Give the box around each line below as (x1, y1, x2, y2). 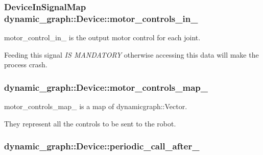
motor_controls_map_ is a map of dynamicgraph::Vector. (4, 101, 187, 112)
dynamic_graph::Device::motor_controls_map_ (4, 81, 208, 93)
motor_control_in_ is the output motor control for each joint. (4, 32, 201, 43)
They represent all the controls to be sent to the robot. (4, 118, 176, 128)
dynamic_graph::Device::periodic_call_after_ (4, 140, 200, 152)
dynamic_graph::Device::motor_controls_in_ (4, 12, 198, 24)
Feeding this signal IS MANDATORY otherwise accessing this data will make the (4, 49, 259, 60)
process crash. (4, 59, 47, 70)
